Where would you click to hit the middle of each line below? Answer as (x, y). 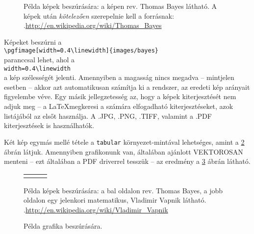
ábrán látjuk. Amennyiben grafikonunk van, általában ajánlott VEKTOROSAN (124, 151)
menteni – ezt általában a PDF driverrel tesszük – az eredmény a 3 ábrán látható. (127, 161)
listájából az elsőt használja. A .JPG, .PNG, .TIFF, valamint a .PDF (108, 116)
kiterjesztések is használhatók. (49, 125)
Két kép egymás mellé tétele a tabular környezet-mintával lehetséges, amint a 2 (124, 142)
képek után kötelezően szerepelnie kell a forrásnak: (99, 15)
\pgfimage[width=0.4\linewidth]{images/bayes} (81, 51)
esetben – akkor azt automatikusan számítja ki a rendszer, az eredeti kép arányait (127, 87)
